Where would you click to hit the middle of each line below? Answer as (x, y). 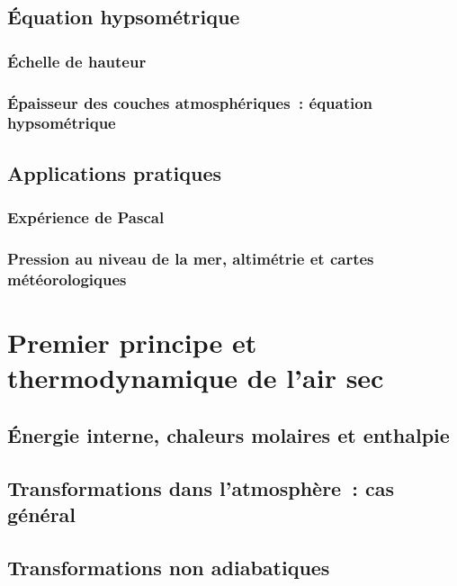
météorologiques (67, 279)
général (42, 514)
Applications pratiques (115, 172)
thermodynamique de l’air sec (196, 378)
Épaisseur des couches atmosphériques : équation (190, 102)
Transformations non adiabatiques (169, 567)
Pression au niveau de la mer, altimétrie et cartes (191, 258)
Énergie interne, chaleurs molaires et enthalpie (228, 434)
